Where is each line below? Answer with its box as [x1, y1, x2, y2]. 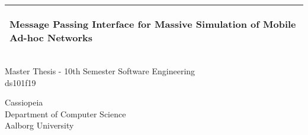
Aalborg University [5, 119, 74, 131]
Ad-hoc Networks [9, 31, 93, 44]
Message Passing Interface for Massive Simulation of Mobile [9, 17, 296, 31]
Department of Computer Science [5, 107, 126, 120]
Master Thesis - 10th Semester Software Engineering [5, 65, 195, 77]
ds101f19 [5, 76, 36, 88]
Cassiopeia [5, 96, 43, 108]
